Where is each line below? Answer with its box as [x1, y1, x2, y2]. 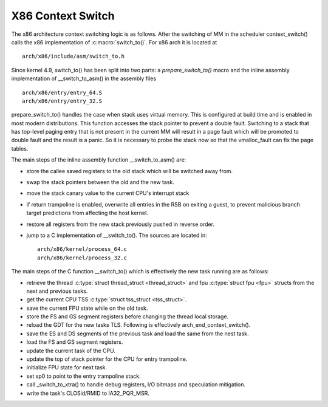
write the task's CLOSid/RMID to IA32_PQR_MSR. [26, 389, 150, 397]
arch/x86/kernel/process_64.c [37, 246, 128, 253]
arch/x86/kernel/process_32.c [37, 254, 128, 261]
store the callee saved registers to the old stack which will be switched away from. [26, 167, 233, 174]
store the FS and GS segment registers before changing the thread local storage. [26, 313, 229, 320]
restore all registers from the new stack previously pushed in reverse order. [26, 221, 215, 228]
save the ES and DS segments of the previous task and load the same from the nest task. [26, 330, 249, 337]
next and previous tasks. [26, 287, 88, 295]
